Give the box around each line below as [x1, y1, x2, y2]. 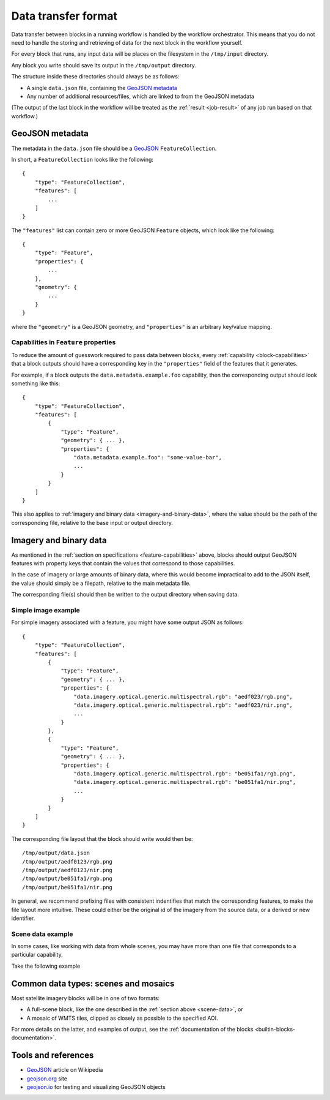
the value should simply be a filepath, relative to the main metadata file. [11, 579, 191, 587]
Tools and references [11, 1050, 94, 1061]
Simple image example [11, 606, 81, 615]
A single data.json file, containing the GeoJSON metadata [26, 84, 177, 91]
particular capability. [11, 951, 64, 959]
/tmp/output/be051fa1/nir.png [22, 884, 113, 891]
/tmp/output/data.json [22, 849, 90, 857]
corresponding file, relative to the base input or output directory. [11, 519, 174, 526]
